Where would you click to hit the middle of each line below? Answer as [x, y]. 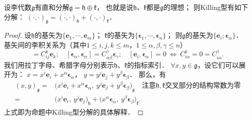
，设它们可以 [218, 64]
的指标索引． [148, 64]
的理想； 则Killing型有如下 [206, 7]
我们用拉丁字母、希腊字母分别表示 [59, 64]
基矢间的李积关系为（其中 [45, 44]
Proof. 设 [18, 35]
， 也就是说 [115, 7]
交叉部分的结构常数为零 [203, 85]
